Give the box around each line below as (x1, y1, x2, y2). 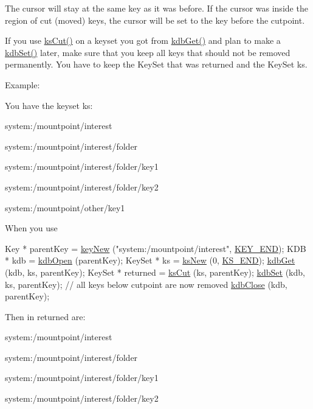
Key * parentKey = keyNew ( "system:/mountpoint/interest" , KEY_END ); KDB (5, 242, 306, 254)
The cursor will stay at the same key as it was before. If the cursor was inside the (5, 2, 308, 14)
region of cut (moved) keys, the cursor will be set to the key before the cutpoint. (5, 13, 305, 26)
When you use (5, 222, 58, 234)
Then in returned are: (5, 310, 86, 323)
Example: (5, 78, 40, 91)
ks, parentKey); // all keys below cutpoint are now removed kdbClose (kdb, (5, 278, 287, 290)
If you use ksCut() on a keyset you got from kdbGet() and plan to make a (5, 34, 281, 47)
